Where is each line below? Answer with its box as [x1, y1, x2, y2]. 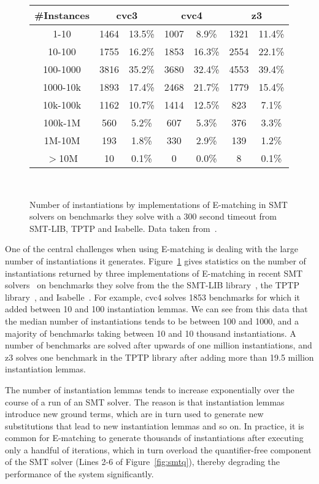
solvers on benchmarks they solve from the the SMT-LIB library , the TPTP [5, 278, 300, 291]
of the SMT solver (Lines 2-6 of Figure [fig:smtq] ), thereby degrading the [5, 455, 280, 468]
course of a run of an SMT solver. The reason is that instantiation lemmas [5, 395, 285, 408]
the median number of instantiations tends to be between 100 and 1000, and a [5, 314, 299, 327]
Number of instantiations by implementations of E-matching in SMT [29, 198, 288, 210]
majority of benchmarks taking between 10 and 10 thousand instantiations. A [5, 326, 296, 339]
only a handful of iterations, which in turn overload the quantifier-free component [5, 443, 312, 456]
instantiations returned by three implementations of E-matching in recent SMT [5, 266, 303, 279]
